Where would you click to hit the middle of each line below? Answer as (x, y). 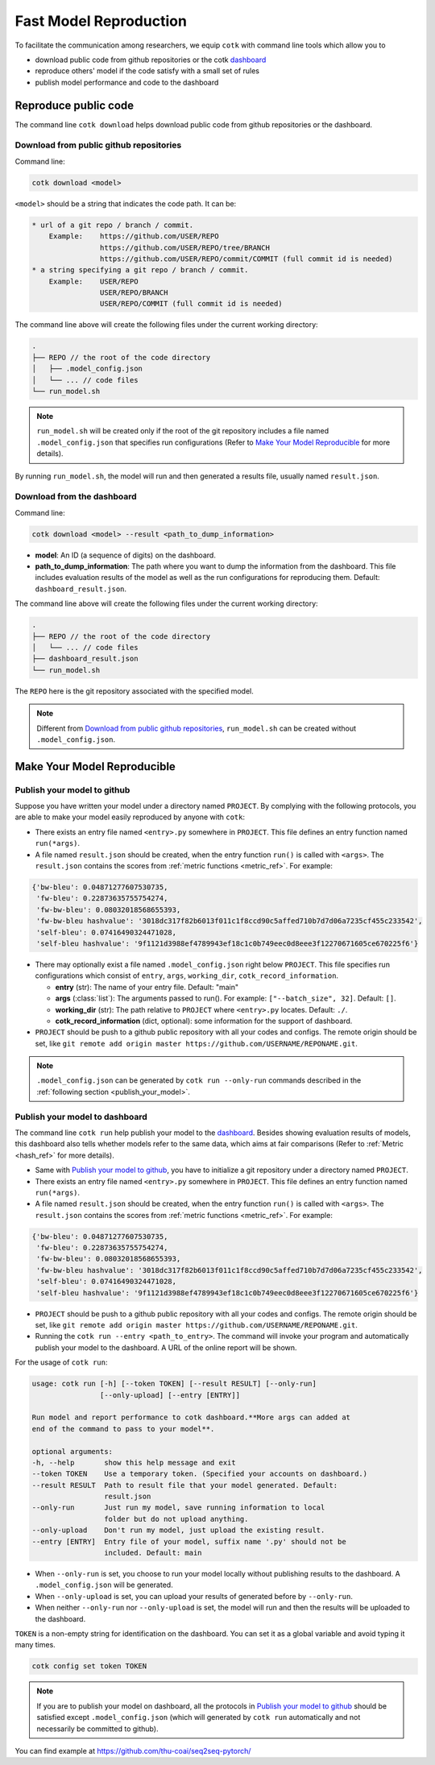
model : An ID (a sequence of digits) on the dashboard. (126, 555)
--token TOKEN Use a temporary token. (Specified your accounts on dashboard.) (200, 1474)
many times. (35, 1645)
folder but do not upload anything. (176, 1519)
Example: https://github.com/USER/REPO (134, 236)
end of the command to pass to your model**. (123, 1429)
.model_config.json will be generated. (104, 1585)
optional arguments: (72, 1451)
